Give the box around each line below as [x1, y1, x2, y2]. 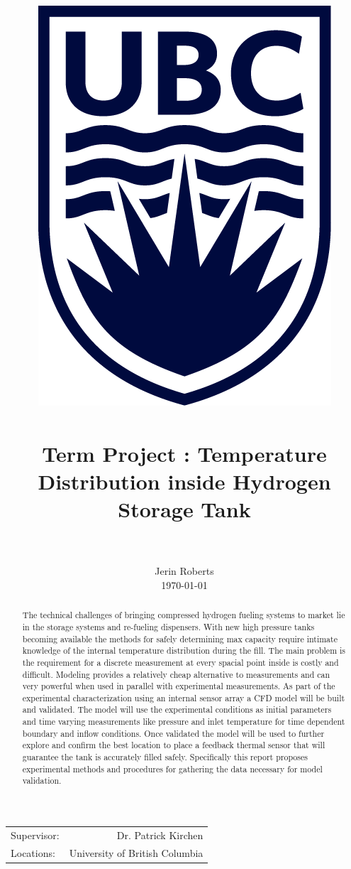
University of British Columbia [69, 845, 204, 860]
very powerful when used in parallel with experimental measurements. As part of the [22, 680, 335, 692]
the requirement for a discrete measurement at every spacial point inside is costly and [22, 656, 339, 668]
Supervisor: [11, 827, 60, 842]
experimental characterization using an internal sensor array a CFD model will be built [22, 691, 345, 703]
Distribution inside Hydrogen [38, 466, 331, 495]
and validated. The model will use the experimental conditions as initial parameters [22, 703, 332, 716]
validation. [22, 774, 62, 787]
